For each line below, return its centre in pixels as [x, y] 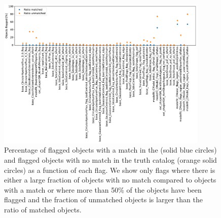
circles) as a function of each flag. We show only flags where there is [110, 170]
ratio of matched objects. [43, 210]
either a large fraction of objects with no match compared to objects [110, 180]
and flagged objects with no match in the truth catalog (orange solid [110, 160]
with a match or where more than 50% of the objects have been [103, 189]
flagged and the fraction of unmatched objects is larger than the [103, 199]
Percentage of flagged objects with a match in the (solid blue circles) [110, 150]
